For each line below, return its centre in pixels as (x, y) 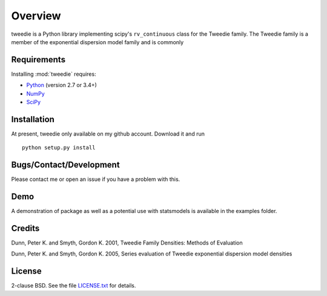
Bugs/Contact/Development (66, 165)
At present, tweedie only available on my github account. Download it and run (108, 134)
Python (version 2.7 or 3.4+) (61, 85)
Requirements (38, 60)
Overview (36, 16)
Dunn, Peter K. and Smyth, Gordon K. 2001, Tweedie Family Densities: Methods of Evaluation (127, 243)
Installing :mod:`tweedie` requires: (54, 74)
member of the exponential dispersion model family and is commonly (97, 42)
